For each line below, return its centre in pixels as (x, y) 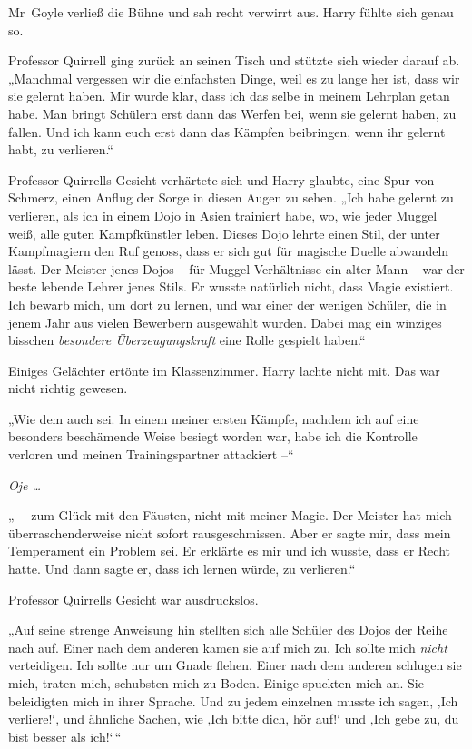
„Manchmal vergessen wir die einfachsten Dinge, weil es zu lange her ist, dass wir (234, 78)
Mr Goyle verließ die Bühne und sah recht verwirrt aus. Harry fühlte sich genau (231, 12)
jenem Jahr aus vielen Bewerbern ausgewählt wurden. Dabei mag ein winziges (225, 322)
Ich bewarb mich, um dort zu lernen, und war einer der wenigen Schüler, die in (227, 304)
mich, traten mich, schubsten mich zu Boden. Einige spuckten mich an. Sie (216, 683)
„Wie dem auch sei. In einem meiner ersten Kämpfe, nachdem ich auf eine (214, 418)
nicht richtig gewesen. (68, 388)
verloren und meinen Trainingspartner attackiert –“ (151, 454)
